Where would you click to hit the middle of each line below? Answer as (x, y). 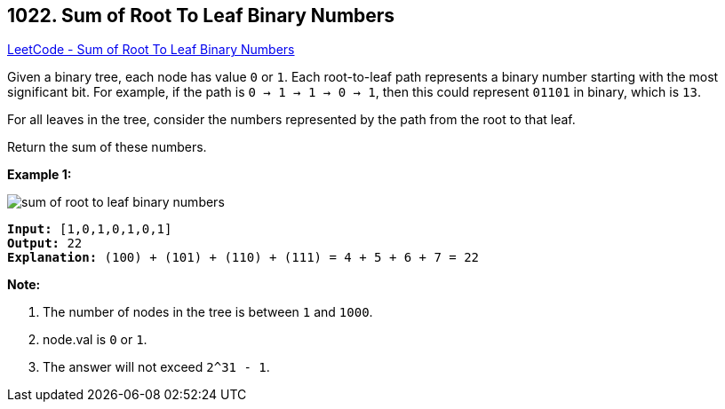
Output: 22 (45, 244)
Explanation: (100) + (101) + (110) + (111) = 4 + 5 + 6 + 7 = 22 (243, 258)
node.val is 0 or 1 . (95, 340)
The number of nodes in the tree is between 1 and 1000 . (208, 312)
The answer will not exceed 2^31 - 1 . (156, 367)
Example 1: (40, 175)
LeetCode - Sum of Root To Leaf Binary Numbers (151, 50)
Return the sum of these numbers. (107, 147)
